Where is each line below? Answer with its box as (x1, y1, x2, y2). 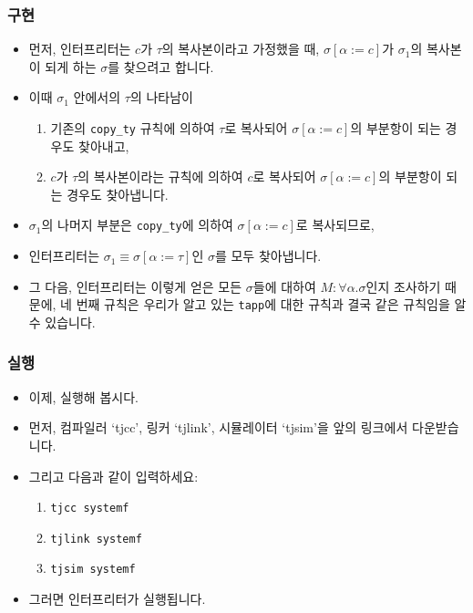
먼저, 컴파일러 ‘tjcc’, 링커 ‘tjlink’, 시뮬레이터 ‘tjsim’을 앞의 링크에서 (28, 418, 408, 437)
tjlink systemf (50, 532, 142, 545)
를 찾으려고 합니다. (108, 57, 214, 76)
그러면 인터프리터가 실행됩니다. (28, 589, 206, 608)
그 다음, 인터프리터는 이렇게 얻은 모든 (28, 276, 242, 296)
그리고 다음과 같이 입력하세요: (28, 466, 199, 485)
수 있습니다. (28, 312, 96, 331)
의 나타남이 (129, 88, 193, 107)
